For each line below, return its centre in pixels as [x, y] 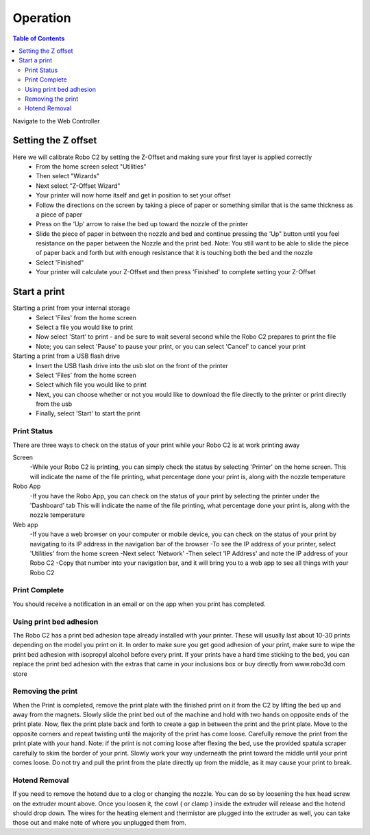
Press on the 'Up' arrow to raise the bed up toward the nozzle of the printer [142, 224]
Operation [42, 18]
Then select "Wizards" [68, 176]
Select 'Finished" [60, 262]
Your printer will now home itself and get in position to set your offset [133, 195]
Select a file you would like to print [85, 327]
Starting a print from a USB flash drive [66, 356]
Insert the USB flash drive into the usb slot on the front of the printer [132, 365]
